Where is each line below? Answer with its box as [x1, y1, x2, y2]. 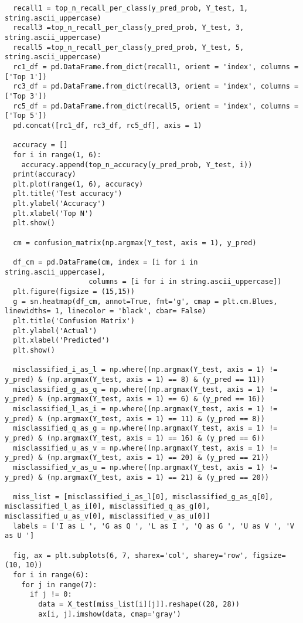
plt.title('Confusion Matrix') [13, 317, 135, 325]
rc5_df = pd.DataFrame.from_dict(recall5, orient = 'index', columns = [13, 101, 299, 110]
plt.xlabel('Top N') [13, 209, 93, 218]
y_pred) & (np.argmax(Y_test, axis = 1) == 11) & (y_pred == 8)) [5, 414, 265, 423]
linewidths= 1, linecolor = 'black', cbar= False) [5, 307, 206, 316]
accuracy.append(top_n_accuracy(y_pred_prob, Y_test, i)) [21, 160, 253, 169]
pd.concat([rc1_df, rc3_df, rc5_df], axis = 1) [13, 121, 202, 130]
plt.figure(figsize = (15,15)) [13, 287, 135, 296]
